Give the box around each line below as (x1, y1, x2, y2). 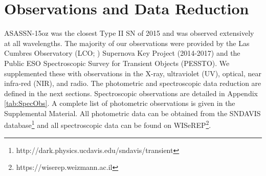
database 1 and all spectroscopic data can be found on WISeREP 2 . (4, 118, 211, 130)
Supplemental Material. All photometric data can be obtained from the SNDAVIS (4, 107, 261, 118)
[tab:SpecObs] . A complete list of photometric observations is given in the (4, 98, 235, 108)
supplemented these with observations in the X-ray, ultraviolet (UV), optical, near (4, 68, 261, 78)
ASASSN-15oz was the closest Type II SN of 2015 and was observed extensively (4, 28, 254, 38)
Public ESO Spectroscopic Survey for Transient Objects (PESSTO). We (4, 57, 230, 68)
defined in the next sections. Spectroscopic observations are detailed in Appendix (4, 87, 258, 98)
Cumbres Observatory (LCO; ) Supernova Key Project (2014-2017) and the (4, 48, 240, 58)
